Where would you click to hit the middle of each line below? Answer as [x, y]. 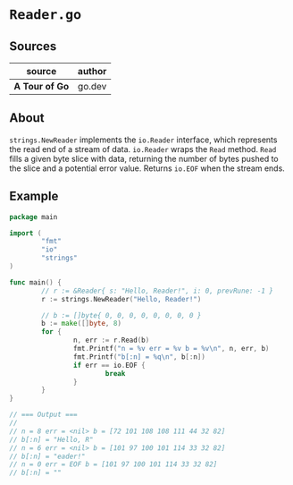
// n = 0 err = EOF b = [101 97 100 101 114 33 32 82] [113, 464]
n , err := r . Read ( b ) [111, 340]
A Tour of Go [42, 86]
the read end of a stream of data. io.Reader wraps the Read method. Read [143, 149]
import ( [25, 233]
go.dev [92, 86]
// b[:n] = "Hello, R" [51, 439]
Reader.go [46, 15]
